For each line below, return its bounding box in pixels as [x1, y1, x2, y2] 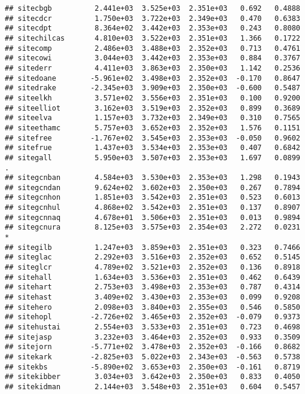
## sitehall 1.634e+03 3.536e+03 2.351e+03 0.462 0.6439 [5, 273, 300, 282]
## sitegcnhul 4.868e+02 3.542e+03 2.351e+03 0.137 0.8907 [5, 203, 300, 212]
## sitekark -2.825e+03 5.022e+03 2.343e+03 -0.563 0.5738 [5, 352, 300, 361]
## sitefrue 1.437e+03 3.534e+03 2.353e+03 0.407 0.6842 [5, 143, 300, 152]
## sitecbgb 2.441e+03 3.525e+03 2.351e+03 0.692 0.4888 [5, 4, 300, 13]
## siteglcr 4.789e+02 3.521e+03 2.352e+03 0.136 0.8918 [5, 263, 300, 272]
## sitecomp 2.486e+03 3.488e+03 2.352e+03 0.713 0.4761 [5, 44, 300, 53]
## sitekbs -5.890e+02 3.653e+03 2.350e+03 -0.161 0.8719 [5, 362, 300, 371]
